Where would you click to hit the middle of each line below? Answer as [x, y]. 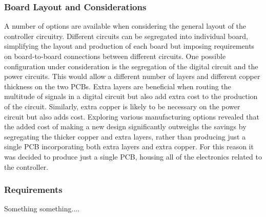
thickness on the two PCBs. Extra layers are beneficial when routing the [118, 86]
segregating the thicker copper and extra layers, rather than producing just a [125, 136]
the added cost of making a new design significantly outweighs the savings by [125, 126]
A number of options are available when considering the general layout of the [125, 26]
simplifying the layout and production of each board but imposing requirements [129, 46]
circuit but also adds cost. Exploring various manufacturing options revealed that [132, 116]
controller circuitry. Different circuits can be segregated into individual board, [126, 36]
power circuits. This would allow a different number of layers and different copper [132, 76]
